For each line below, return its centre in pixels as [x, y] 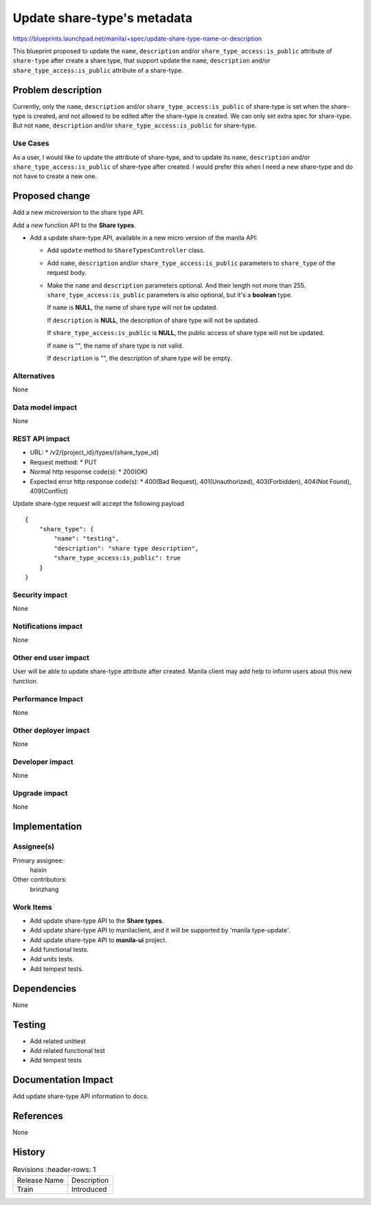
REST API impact [41, 438]
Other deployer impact [51, 730]
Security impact [40, 595]
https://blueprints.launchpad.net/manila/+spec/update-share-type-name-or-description [137, 39]
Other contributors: [40, 879]
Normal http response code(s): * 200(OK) [89, 472]
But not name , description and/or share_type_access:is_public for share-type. [135, 126]
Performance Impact [48, 699]
